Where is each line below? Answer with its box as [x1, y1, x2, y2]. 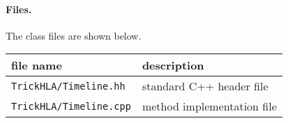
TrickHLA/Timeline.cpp [11, 100, 131, 112]
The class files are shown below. [6, 28, 142, 42]
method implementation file [142, 98, 277, 115]
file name [11, 57, 62, 74]
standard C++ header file [142, 78, 268, 95]
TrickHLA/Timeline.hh [11, 80, 126, 92]
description [142, 57, 204, 74]
